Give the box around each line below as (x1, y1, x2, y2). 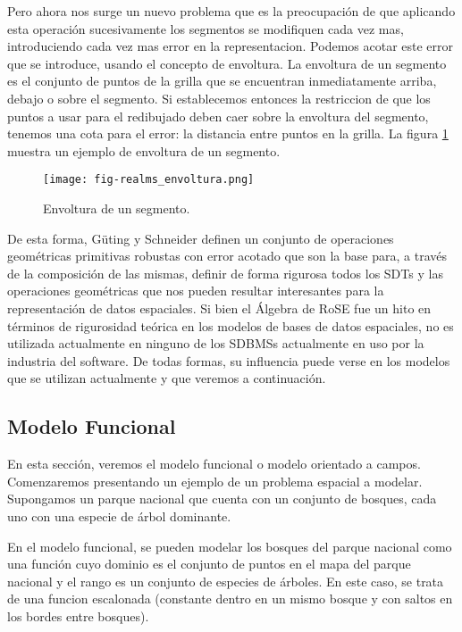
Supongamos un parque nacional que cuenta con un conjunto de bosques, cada (7, 489, 437, 508)
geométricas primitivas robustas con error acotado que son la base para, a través (7, 246, 447, 265)
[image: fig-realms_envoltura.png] (43, 173, 255, 187)
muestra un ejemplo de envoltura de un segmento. (7, 141, 281, 160)
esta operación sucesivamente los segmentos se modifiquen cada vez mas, (7, 19, 404, 37)
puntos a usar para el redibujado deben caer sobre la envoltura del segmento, (7, 106, 429, 125)
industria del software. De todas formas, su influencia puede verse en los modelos (7, 351, 450, 370)
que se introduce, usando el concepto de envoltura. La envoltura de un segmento (7, 54, 447, 72)
